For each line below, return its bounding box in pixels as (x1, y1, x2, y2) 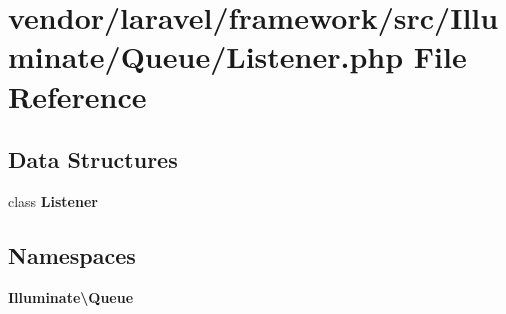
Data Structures (8, 144, 178, 175)
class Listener (8, 190, 98, 211)
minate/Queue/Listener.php (8, 36, 404, 77)
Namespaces (8, 239, 136, 270)
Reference (8, 75, 147, 116)
